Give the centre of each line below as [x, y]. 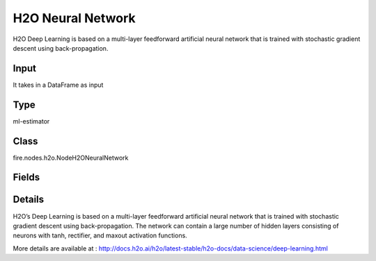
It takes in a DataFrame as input [58, 85]
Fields [26, 177]
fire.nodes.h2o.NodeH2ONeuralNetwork [71, 158]
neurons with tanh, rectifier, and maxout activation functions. [100, 235]
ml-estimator [31, 121]
